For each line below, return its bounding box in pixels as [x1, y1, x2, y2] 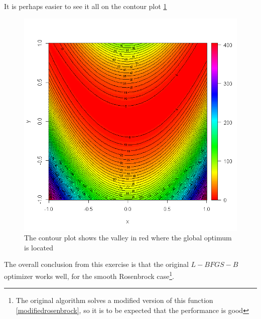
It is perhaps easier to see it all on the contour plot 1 [4, 1, 167, 11]
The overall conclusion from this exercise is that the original [4, 259, 189, 269]
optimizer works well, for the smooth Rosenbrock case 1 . [4, 269, 174, 281]
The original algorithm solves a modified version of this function [16, 295, 213, 305]
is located [24, 242, 54, 252]
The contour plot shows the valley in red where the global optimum [24, 232, 232, 243]
